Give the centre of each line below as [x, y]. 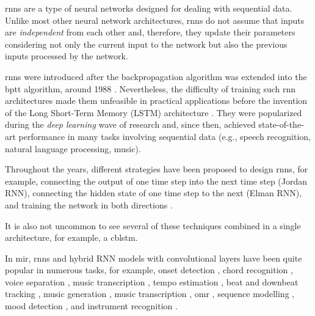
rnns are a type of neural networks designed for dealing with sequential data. [149, 8]
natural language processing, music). [73, 148]
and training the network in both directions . [89, 204]
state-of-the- [281, 124]
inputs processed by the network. [67, 56]
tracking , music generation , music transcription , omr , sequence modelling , [150, 294]
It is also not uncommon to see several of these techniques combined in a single [153, 225]
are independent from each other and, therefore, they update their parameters [150, 32]
